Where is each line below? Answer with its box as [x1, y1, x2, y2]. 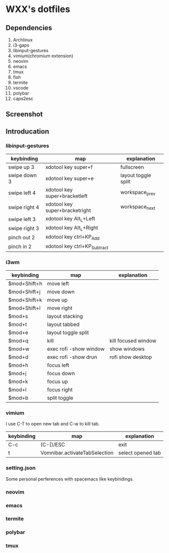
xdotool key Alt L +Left [45, 215, 95, 223]
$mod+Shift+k [8, 296, 42, 303]
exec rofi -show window [47, 346, 105, 353]
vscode [13, 85, 29, 91]
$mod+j [8, 370, 27, 377]
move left [47, 280, 69, 287]
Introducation [6, 127, 49, 136]
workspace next [120, 203, 155, 211]
